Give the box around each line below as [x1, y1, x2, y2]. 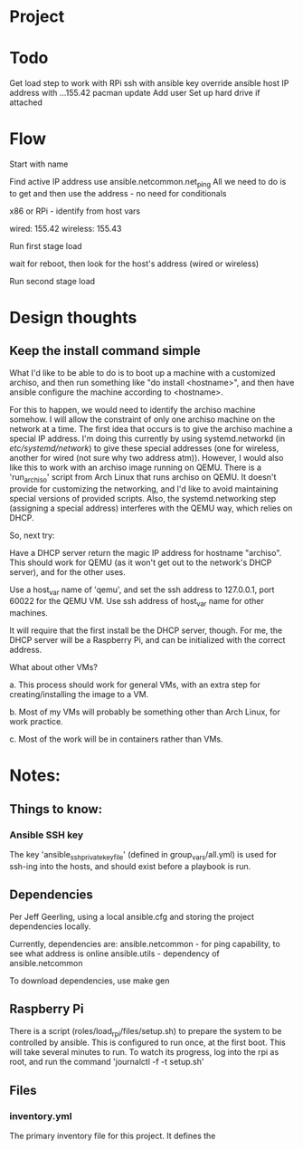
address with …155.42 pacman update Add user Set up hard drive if [9, 88, 260, 99]
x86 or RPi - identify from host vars [9, 206, 141, 216]
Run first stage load [9, 240, 83, 251]
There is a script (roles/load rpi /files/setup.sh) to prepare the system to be [9, 1025, 282, 1039]
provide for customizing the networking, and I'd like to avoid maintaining [9, 483, 279, 494]
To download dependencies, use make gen [9, 975, 170, 986]
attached [9, 97, 43, 108]
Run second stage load [9, 275, 96, 286]
